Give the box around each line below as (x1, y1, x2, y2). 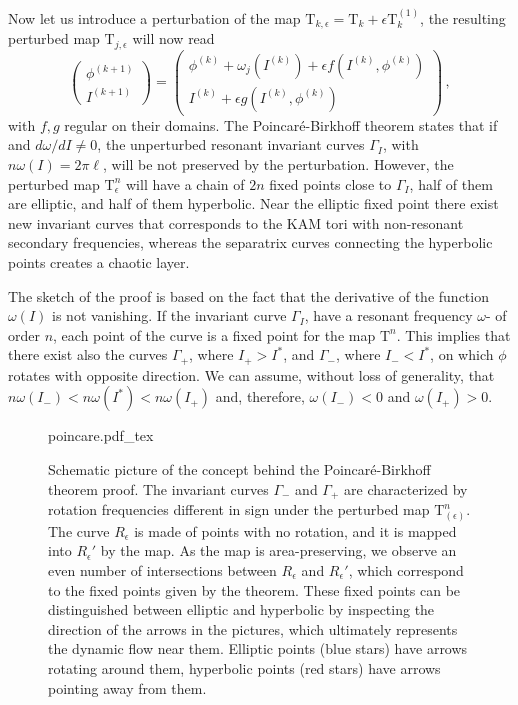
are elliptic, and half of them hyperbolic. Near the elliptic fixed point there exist (8, 193, 499, 214)
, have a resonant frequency (304, 305, 473, 326)
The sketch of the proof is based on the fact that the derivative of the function (8, 285, 489, 306)
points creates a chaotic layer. (8, 252, 190, 272)
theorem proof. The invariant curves (48, 478, 269, 499)
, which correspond (348, 559, 464, 580)
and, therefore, (215, 386, 305, 407)
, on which (430, 344, 494, 365)
